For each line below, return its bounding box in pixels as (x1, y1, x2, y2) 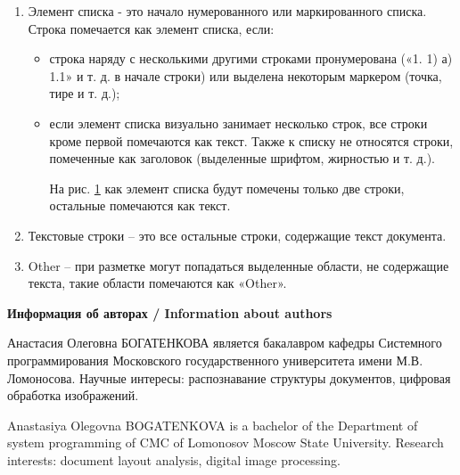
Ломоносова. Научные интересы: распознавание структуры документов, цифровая (7, 368, 451, 387)
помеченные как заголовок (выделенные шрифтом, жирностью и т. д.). (49, 149, 435, 168)
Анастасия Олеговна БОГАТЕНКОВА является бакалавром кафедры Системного (7, 333, 442, 352)
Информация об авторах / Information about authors (7, 303, 333, 322)
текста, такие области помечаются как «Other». (28, 274, 287, 292)
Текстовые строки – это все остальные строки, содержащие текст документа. (28, 225, 447, 244)
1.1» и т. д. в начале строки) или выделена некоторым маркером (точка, (49, 66, 442, 85)
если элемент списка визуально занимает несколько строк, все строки (49, 113, 428, 132)
